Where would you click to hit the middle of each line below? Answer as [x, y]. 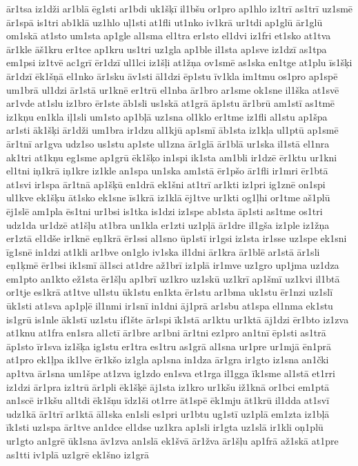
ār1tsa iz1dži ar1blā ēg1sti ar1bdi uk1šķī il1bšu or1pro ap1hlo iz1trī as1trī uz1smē [180, 8]
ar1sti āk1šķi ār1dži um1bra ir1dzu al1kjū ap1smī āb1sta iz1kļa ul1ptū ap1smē [172, 130]
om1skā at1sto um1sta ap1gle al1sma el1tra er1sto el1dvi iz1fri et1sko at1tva [169, 36]
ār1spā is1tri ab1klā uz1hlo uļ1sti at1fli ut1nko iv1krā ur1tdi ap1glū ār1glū [165, 22]
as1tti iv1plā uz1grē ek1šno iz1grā [78, 454]
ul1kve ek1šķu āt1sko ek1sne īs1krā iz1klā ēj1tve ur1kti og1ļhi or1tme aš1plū [168, 197]
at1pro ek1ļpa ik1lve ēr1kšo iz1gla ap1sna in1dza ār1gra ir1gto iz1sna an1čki [168, 359]
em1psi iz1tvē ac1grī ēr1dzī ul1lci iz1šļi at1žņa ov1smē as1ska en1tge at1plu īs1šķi [179, 62]
